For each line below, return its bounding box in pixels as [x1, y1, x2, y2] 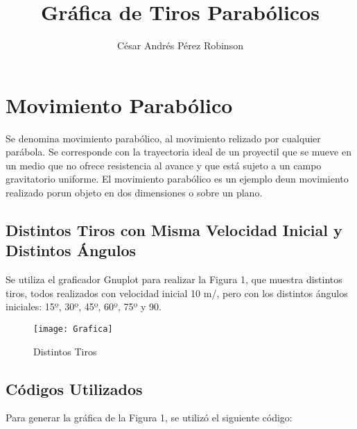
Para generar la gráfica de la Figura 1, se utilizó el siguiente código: [6, 410, 293, 425]
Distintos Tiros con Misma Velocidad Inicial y [6, 219, 342, 241]
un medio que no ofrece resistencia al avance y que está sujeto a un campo [6, 158, 322, 172]
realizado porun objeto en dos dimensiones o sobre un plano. [6, 185, 263, 200]
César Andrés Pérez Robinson [117, 38, 243, 53]
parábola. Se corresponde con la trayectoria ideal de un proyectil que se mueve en [6, 144, 351, 159]
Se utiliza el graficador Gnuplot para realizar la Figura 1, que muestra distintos [6, 272, 342, 287]
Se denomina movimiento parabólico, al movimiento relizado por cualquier [6, 131, 321, 145]
